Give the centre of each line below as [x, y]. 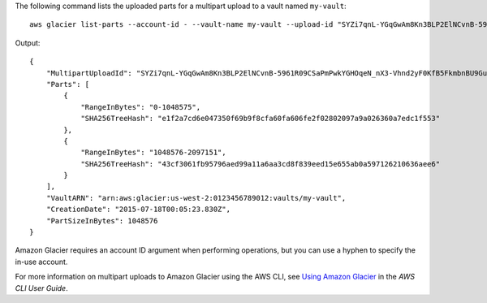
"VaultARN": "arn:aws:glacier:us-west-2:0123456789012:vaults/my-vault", [196, 198]
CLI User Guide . [41, 288]
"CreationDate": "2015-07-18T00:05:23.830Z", [138, 210]
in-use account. [41, 262]
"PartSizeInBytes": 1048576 [102, 221]
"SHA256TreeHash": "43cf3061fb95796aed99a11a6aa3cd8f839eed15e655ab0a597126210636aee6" [261, 164]
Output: [28, 43]
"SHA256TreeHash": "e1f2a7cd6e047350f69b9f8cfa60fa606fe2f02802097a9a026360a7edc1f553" [261, 119]
